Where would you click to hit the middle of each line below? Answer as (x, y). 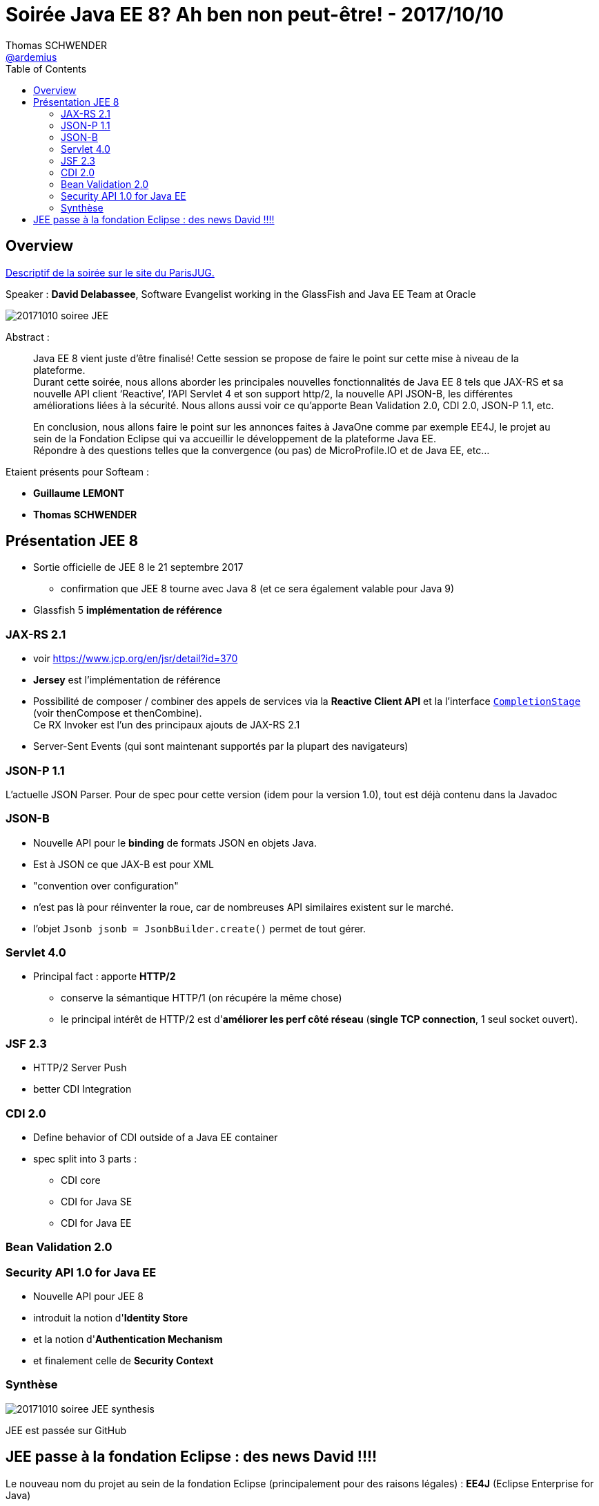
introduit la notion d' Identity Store (110, 1318)
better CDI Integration (82, 1089)
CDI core (81, 1180)
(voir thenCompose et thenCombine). (118, 713)
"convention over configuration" (106, 885)
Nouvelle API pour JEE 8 (89, 1297)
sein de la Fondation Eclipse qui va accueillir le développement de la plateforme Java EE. (235, 438)
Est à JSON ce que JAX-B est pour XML (124, 864)
